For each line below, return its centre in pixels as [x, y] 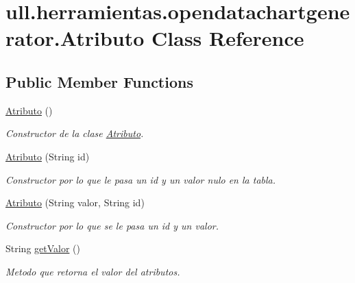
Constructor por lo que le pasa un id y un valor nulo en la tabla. [141, 179]
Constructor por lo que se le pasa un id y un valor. [112, 225]
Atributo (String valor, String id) [75, 202]
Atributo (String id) [48, 156]
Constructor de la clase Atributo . [75, 133]
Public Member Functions [99, 81]
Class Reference [228, 38]
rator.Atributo [75, 38]
